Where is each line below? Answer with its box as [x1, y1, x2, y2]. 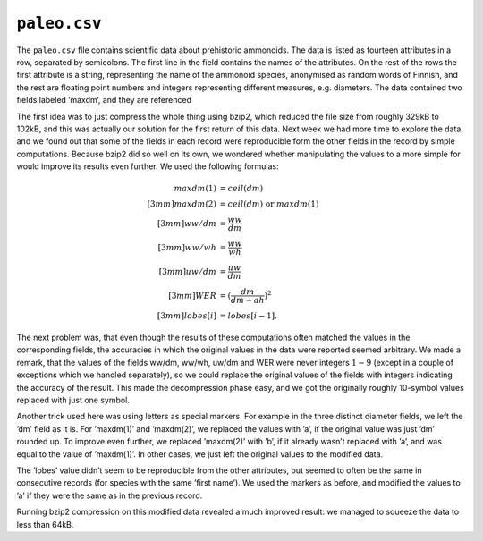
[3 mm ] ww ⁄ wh [157, 242, 216, 252]
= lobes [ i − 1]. [219, 311, 277, 321]
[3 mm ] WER [168, 291, 216, 300]
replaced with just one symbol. [16, 394, 130, 405]
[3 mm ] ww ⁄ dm [157, 218, 216, 228]
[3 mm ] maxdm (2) [147, 199, 216, 209]
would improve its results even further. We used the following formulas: [16, 161, 279, 172]
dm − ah [230, 295, 266, 306]
